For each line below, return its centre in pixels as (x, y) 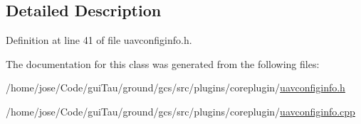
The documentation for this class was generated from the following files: (163, 63)
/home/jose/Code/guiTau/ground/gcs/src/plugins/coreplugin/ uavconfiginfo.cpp (180, 111)
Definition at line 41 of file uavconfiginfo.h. (99, 40)
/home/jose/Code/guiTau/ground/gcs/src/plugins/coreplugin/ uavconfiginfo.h (176, 88)
